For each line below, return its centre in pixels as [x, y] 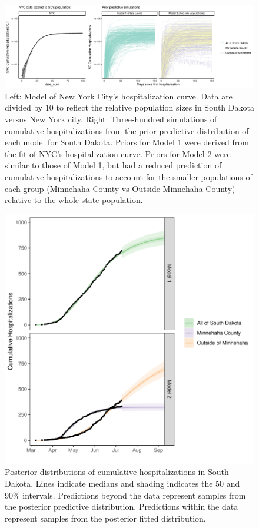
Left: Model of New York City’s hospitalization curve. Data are [119, 96]
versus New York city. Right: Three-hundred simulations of [111, 119]
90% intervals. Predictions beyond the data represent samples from [125, 495]
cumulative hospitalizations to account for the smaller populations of [129, 176]
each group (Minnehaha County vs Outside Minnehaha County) [120, 188]
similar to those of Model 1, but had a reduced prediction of [113, 165]
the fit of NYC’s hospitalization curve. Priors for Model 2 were [118, 153]
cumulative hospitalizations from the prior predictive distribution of [127, 130]
